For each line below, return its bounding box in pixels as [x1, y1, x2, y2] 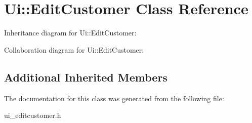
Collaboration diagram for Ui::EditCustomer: [4, 44, 144, 55]
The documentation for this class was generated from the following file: [4, 93, 224, 103]
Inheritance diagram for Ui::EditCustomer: [4, 27, 137, 38]
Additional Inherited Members [4, 69, 167, 85]
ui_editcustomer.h [4, 110, 61, 120]
